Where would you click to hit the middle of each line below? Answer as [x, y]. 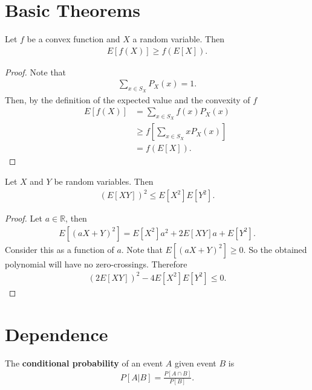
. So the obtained [275, 249]
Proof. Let [24, 218]
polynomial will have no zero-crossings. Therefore [96, 264]
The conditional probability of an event [84, 363]
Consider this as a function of [60, 249]
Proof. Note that [36, 72]
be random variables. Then [104, 181]
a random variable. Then [178, 39]
